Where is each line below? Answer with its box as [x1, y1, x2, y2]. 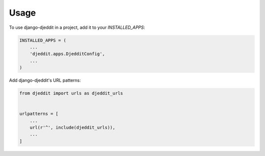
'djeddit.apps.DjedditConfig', [29, 51, 105, 57]
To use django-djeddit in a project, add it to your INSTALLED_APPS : [9, 24, 145, 30]
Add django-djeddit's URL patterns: [9, 77, 81, 83]
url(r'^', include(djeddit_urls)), [29, 125, 115, 131]
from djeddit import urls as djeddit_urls [19, 90, 123, 96]
